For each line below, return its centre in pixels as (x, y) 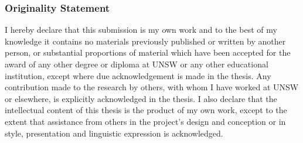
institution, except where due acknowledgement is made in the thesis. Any (138, 75)
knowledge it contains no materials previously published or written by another (145, 41)
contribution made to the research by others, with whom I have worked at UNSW (152, 87)
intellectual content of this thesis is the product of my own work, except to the (146, 110)
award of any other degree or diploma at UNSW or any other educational (137, 64)
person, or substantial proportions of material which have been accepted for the (148, 52)
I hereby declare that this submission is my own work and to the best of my (141, 30)
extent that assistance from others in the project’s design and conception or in (145, 121)
